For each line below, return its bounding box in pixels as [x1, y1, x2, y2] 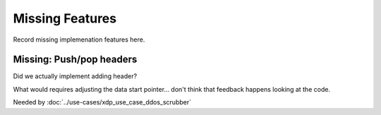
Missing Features [13, 11, 116, 26]
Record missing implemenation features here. [13, 35, 145, 44]
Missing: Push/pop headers [13, 54, 138, 66]
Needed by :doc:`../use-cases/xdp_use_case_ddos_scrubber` [13, 98, 192, 107]
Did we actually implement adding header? [13, 72, 138, 80]
